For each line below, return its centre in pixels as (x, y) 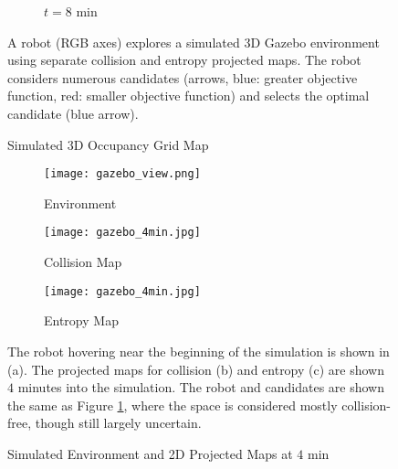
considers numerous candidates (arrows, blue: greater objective (183, 77)
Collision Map (83, 262)
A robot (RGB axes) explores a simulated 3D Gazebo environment (194, 42)
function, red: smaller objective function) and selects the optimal (189, 96)
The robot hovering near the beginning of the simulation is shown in (199, 351)
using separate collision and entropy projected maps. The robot (184, 60)
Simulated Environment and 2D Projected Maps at (150, 453)
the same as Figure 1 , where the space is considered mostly (173, 405)
